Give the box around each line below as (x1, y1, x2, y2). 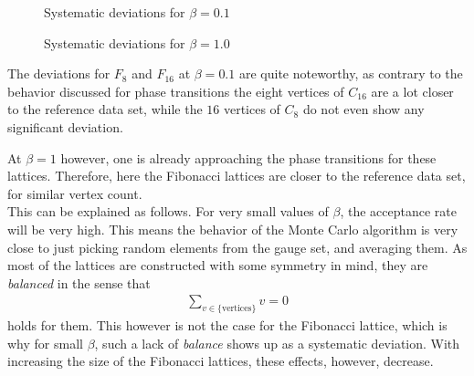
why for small (7, 333, 83, 352)
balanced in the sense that (7, 273, 151, 292)
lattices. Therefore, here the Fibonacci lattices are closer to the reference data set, (7, 166, 466, 185)
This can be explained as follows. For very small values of (7, 202, 329, 221)
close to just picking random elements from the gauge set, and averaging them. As (7, 237, 468, 256)
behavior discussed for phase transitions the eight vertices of (7, 81, 344, 100)
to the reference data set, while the (7, 99, 203, 119)
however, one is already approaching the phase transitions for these (60, 148, 437, 167)
